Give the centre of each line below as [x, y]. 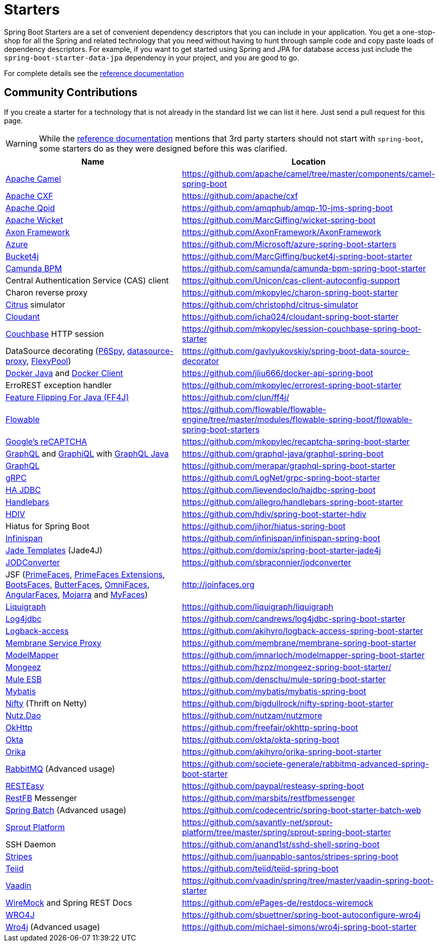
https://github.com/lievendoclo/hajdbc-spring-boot [279, 490]
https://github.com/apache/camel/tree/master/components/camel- [309, 173]
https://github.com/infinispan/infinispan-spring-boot [281, 538]
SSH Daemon [31, 844]
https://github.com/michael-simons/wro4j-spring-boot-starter [299, 927]
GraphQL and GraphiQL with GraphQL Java [87, 453]
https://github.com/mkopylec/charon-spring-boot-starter [290, 292]
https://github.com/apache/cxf [240, 196]
